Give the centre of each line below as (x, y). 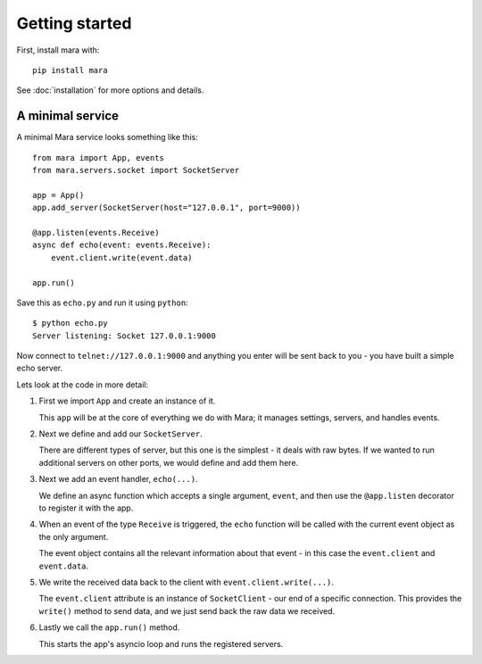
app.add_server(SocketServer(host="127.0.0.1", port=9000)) (166, 208)
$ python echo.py (70, 323)
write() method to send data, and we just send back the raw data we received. (187, 610)
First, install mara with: (58, 50)
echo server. (39, 368)
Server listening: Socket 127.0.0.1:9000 (124, 336)
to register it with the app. (86, 508)
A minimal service (68, 116)
